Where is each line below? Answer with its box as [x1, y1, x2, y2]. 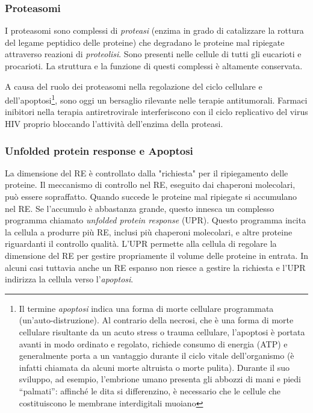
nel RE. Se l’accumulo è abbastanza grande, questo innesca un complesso [5, 202, 274, 214]
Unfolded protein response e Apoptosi [5, 143, 193, 158]
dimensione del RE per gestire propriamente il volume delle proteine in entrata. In [5, 249, 308, 261]
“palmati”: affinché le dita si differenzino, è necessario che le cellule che [19, 384, 281, 397]
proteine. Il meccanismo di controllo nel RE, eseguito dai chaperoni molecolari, [5, 178, 296, 191]
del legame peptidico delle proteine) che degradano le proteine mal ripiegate [5, 36, 285, 48]
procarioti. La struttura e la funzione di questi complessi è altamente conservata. [5, 60, 303, 72]
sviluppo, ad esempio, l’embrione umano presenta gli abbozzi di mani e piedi [19, 373, 301, 385]
